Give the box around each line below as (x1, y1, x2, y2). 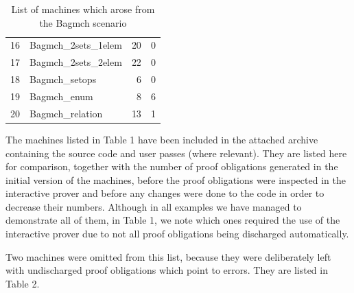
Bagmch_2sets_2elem (29, 55, 122, 69)
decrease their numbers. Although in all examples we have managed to (5, 199, 302, 213)
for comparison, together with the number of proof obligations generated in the (5, 159, 338, 174)
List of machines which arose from (11, 2, 155, 16)
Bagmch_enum (29, 89, 93, 103)
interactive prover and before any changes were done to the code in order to (5, 186, 324, 200)
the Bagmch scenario (39, 15, 127, 30)
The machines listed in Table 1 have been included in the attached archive (5, 132, 318, 146)
